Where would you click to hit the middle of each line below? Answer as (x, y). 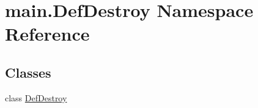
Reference (47, 34)
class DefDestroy (36, 97)
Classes (28, 72)
